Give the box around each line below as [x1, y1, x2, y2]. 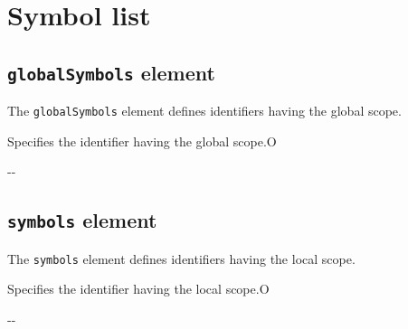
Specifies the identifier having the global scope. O [7, 131, 277, 150]
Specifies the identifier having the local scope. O [7, 279, 270, 298]
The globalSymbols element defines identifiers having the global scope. [7, 101, 402, 120]
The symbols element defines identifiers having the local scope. [7, 249, 356, 268]
